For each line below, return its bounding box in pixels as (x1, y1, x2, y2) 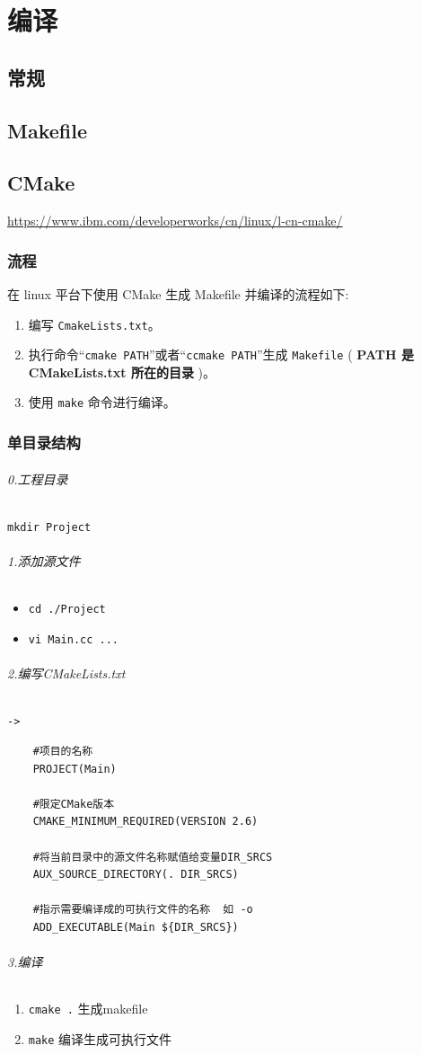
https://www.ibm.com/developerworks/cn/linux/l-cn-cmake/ (7, 211, 343, 230)
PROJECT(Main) (32, 762, 117, 775)
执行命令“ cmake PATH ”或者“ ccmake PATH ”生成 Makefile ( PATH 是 (28, 345, 414, 364)
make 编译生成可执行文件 (28, 1029, 172, 1048)
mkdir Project (7, 520, 92, 534)
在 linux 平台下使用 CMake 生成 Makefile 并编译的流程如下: (7, 284, 349, 303)
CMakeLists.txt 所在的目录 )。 (28, 362, 216, 381)
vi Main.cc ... (28, 633, 119, 646)
